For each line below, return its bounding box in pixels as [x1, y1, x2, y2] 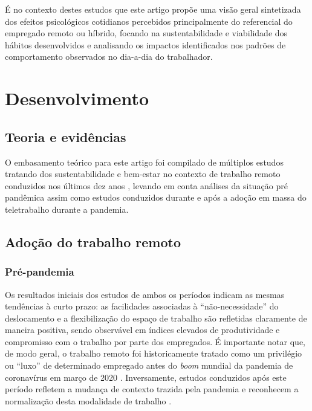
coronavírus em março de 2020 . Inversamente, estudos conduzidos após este [5, 371, 287, 383]
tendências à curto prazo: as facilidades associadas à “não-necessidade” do [5, 300, 279, 312]
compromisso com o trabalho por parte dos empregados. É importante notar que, [5, 335, 305, 348]
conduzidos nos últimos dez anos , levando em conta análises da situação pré [5, 179, 288, 192]
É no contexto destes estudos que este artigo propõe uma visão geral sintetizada [5, 3, 301, 15]
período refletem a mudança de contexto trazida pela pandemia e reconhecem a [5, 383, 299, 395]
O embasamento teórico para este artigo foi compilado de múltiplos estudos [5, 155, 284, 168]
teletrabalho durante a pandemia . [5, 202, 129, 215]
